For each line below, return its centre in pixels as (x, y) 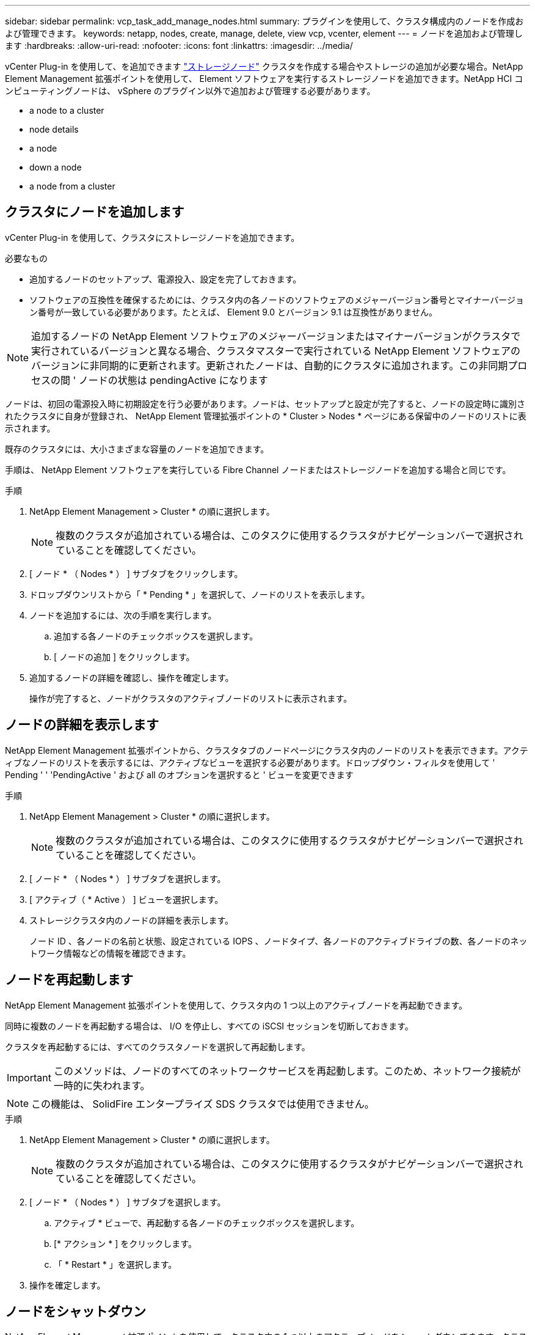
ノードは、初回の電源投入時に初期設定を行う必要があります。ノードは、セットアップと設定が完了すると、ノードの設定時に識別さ (265, 403)
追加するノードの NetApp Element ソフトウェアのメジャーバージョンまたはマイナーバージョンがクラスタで (276, 336)
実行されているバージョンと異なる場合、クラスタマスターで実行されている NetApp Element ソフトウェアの (276, 351)
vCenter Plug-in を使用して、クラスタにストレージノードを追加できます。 (152, 237)
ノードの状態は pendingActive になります (173, 380)
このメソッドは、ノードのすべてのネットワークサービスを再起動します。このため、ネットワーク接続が (287, 1071)
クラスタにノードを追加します (95, 212)
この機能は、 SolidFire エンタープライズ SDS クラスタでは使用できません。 (203, 1104)
